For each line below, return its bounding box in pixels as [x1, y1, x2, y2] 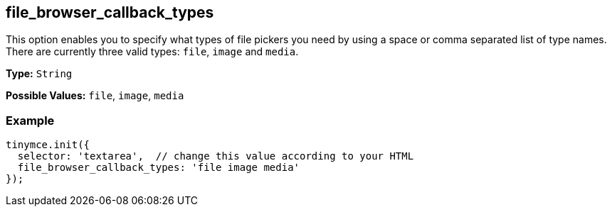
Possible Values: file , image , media [6, 89, 184, 102]
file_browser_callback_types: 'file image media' [17, 162, 300, 174]
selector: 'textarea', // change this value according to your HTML [17, 150, 414, 162]
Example [6, 113, 55, 128]
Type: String [6, 67, 73, 80]
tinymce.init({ [6, 139, 90, 151]
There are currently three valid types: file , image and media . [6, 45, 299, 58]
